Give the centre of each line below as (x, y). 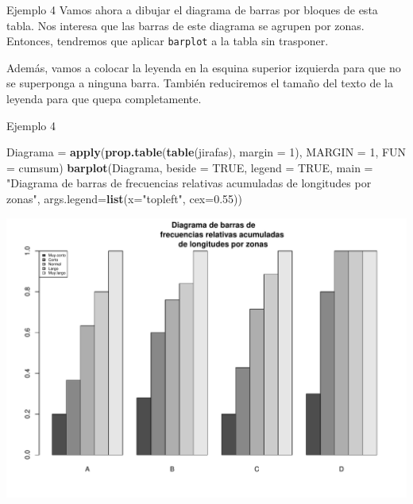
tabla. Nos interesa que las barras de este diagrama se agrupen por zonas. (185, 25)
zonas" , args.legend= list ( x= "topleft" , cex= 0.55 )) (124, 198)
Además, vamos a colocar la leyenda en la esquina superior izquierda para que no (204, 67)
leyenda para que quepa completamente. (104, 99)
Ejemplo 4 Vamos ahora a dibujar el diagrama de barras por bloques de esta (192, 10)
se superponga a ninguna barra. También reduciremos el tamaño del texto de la (200, 83)
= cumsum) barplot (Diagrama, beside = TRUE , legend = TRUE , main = (190, 167)
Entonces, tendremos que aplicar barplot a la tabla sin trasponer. (168, 41)
